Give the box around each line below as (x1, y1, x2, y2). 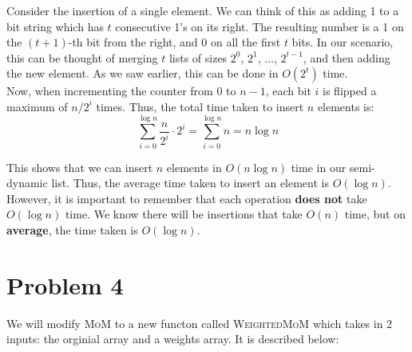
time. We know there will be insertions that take (65, 206, 303, 222)
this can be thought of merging (6, 49, 158, 66)
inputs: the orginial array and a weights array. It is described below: (6, 330, 339, 347)
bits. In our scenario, (291, 34, 394, 50)
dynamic (6, 174, 48, 191)
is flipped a (323, 82, 377, 99)
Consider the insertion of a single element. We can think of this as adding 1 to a (6, 2, 399, 18)
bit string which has (6, 18, 104, 34)
